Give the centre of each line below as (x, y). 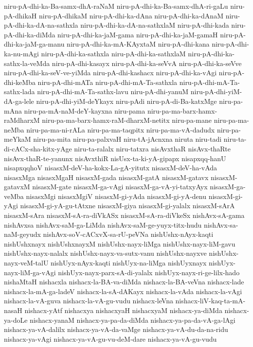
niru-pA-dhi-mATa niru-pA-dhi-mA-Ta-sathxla (108, 82)
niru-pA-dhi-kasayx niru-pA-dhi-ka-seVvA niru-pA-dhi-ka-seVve (147, 63)
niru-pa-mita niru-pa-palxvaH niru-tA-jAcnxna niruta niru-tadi (127, 139)
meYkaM (18, 139)
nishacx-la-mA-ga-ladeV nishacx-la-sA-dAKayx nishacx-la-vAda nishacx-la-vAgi (123, 291)
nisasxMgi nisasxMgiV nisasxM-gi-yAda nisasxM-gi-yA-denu (116, 196)
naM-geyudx (22, 234)
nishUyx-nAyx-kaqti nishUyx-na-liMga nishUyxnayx (129, 263)
